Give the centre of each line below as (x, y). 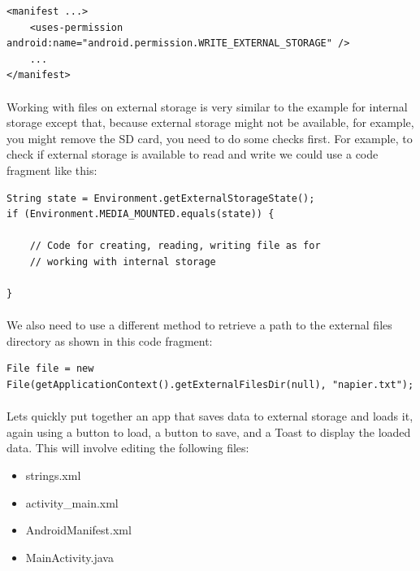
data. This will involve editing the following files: (128, 448)
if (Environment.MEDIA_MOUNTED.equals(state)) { (141, 214)
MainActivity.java (69, 557)
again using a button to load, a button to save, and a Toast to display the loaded (209, 432)
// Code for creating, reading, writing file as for (175, 246)
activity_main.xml (72, 502)
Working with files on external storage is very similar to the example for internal (207, 106)
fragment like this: (52, 170)
